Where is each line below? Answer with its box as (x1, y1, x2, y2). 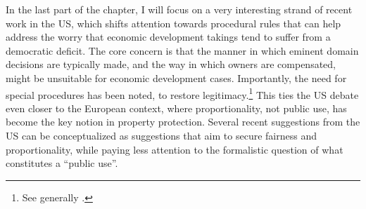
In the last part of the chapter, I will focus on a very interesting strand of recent (6, 2, 353, 16)
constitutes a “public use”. (6, 156, 118, 170)
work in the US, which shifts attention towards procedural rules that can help (6, 15, 341, 30)
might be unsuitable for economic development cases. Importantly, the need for (6, 70, 347, 85)
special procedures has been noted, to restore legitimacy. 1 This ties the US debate (6, 85, 359, 102)
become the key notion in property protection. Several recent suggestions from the (6, 114, 360, 129)
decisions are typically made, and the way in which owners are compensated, (6, 57, 336, 72)
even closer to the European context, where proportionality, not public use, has (6, 100, 347, 115)
